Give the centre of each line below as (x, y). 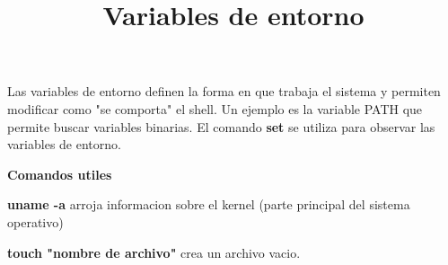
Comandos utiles (60, 174)
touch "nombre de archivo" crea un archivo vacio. (154, 252)
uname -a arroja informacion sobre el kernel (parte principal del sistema (209, 204)
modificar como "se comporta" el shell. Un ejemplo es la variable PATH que (215, 108)
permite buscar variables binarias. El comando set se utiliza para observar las (221, 126)
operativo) (35, 221)
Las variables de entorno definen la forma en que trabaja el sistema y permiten (224, 91)
